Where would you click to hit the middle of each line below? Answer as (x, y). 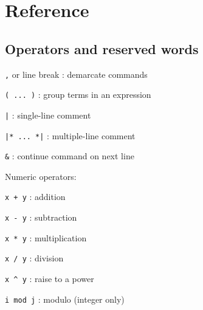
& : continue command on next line (70, 156)
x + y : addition (35, 197)
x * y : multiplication (46, 237)
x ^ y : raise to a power (50, 279)
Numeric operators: (41, 176)
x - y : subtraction (41, 217)
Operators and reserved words (102, 48)
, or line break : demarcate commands (76, 74)
